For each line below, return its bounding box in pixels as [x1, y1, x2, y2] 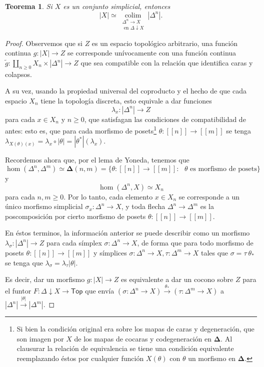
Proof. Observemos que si [5, 37, 82, 48]
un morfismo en [188, 352, 236, 363]
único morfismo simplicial [5, 201, 83, 211]
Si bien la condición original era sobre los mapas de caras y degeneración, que [16, 323, 254, 333]
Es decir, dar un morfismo [5, 274, 85, 284]
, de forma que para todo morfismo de [137, 237, 253, 247]
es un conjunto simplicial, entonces [63, 1, 170, 11]
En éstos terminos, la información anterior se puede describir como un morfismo [5, 227, 250, 238]
